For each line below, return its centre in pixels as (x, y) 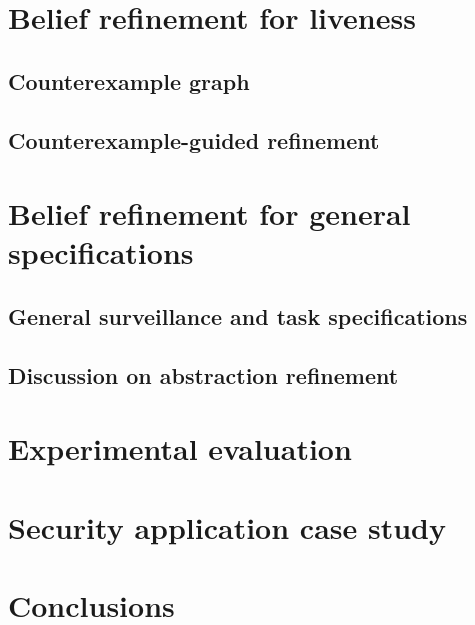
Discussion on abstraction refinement (203, 374)
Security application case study (227, 526)
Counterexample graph (129, 80)
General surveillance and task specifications (238, 315)
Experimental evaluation (180, 448)
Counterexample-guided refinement (194, 139)
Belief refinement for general (209, 213)
